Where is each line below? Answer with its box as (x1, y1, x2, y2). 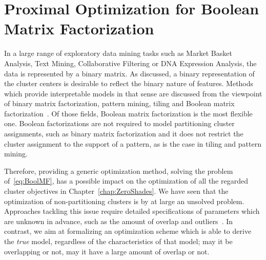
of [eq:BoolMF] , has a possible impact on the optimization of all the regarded (4, 175, 248, 186)
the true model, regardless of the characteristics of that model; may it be (4, 236, 233, 246)
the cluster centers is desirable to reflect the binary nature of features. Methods (4, 78, 254, 89)
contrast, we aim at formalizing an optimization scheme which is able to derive (4, 226, 252, 236)
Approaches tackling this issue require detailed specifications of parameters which (4, 206, 260, 216)
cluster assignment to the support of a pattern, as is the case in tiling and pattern (4, 138, 261, 149)
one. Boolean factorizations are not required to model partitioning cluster (4, 118, 235, 129)
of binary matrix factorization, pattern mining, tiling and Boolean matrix (4, 98, 235, 109)
